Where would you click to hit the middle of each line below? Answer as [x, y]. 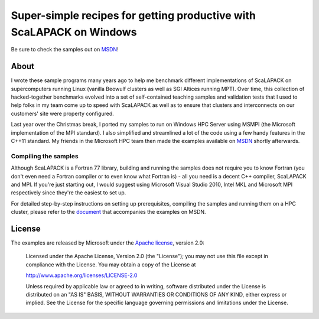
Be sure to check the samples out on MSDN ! [65, 50]
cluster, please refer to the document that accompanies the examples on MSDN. [108, 212]
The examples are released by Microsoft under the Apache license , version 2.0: [108, 243]
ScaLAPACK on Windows [74, 32]
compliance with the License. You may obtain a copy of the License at [111, 264]
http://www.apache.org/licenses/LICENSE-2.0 [82, 275]
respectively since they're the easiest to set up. [69, 193]
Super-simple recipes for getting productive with [134, 15]
